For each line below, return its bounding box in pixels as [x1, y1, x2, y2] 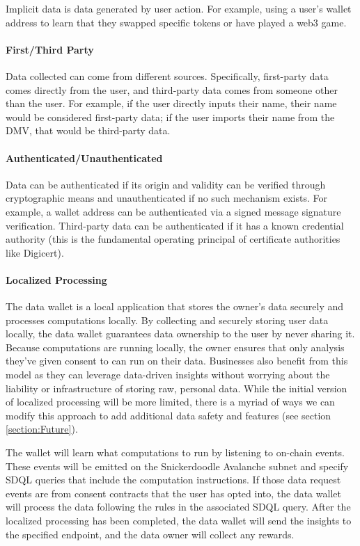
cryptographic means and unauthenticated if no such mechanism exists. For [6, 191, 327, 205]
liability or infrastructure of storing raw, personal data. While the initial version [6, 380, 347, 395]
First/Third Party [6, 42, 94, 56]
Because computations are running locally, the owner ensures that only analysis [6, 339, 345, 354]
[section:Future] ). [6, 421, 78, 436]
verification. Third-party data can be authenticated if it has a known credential [6, 218, 344, 232]
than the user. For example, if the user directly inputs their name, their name [6, 96, 337, 111]
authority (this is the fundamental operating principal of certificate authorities [6, 232, 341, 246]
